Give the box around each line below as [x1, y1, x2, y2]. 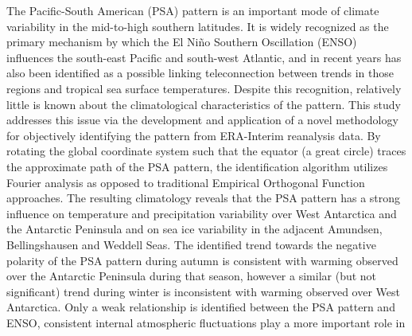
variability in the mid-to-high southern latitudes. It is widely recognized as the [6, 18, 389, 34]
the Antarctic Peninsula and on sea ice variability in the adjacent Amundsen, [6, 221, 383, 237]
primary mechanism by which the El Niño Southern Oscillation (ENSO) [6, 33, 357, 50]
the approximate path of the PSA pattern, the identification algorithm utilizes [6, 158, 388, 174]
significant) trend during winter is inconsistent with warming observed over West [6, 283, 400, 299]
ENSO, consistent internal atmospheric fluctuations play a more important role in [6, 314, 406, 330]
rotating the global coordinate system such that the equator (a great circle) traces [6, 143, 406, 159]
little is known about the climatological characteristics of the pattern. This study [6, 96, 401, 112]
